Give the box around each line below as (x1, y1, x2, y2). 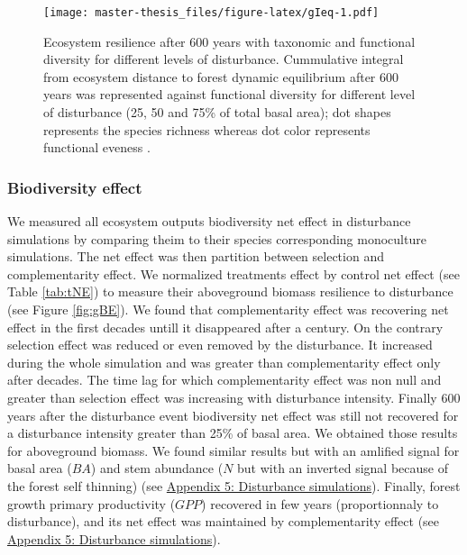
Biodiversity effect (7, 176, 142, 198)
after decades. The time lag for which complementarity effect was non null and (7, 370, 442, 389)
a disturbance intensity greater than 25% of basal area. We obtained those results (7, 423, 458, 442)
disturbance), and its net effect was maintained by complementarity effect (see (7, 512, 440, 531)
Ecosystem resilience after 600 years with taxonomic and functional (43, 32, 416, 50)
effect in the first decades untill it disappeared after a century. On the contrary (7, 317, 444, 336)
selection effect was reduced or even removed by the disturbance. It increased (7, 335, 433, 354)
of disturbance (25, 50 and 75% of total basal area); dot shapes (43, 103, 391, 122)
